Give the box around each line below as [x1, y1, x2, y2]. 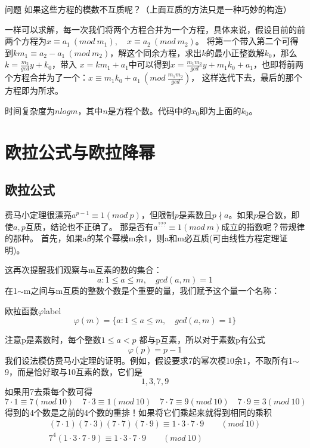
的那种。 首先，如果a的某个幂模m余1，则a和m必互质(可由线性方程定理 [5, 232, 280, 244]
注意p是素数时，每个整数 [5, 333, 101, 346]
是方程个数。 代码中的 [107, 104, 191, 116]
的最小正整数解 [206, 46, 265, 59]
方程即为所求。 [5, 84, 63, 97]
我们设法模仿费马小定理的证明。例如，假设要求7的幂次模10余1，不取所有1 [5, 354, 293, 366]
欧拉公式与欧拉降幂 [5, 139, 156, 164]
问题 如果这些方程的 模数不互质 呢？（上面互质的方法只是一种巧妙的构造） [5, 3, 292, 15]
